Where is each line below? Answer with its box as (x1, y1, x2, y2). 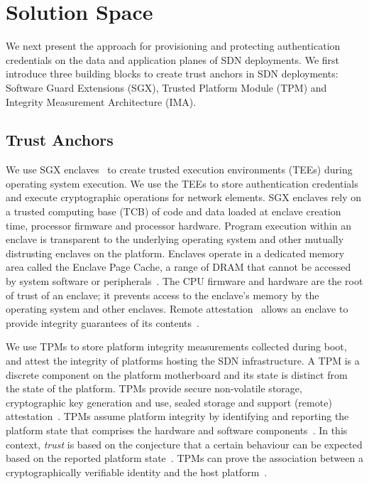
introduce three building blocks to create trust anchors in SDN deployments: (6, 66, 338, 81)
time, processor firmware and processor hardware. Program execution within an (6, 217, 352, 232)
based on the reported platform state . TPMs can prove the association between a (6, 451, 363, 466)
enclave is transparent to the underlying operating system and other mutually (6, 232, 344, 247)
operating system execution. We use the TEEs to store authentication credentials (6, 176, 358, 190)
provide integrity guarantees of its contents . (6, 315, 199, 330)
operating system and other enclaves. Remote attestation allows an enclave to (6, 301, 348, 316)
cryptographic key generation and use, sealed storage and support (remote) (6, 394, 332, 409)
